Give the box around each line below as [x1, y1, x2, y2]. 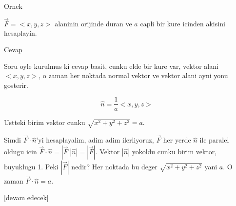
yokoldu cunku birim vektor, [132, 146, 217, 156]
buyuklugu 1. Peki [4, 161, 59, 171]
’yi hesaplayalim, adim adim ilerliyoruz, [36, 135, 154, 145]
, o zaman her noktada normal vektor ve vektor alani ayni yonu [39, 70, 228, 81]
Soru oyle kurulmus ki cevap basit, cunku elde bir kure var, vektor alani [4, 61, 218, 71]
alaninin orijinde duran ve [55, 18, 132, 28]
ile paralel [199, 135, 229, 145]
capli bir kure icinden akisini [140, 18, 225, 28]
